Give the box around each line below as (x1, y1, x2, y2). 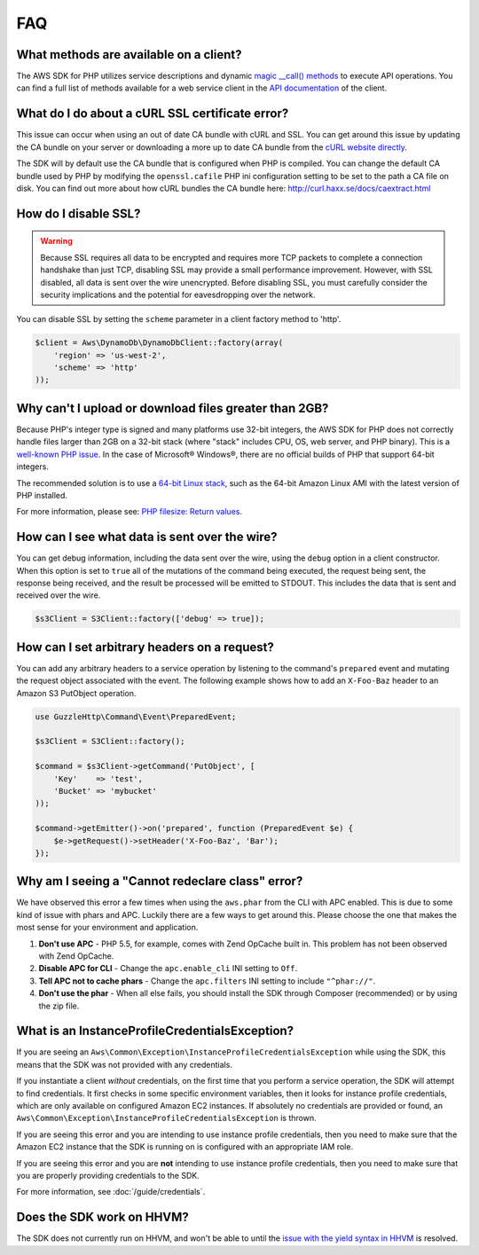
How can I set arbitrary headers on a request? (16, 639, 275, 655)
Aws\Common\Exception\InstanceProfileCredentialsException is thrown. (16, 1113, 317, 1124)
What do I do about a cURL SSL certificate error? (16, 106, 289, 122)
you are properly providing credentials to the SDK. (16, 1170, 200, 1180)
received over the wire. (16, 590, 101, 600)
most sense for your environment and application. (16, 922, 199, 933)
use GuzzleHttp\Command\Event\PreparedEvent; (35, 711, 237, 722)
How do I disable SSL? (16, 206, 141, 221)
